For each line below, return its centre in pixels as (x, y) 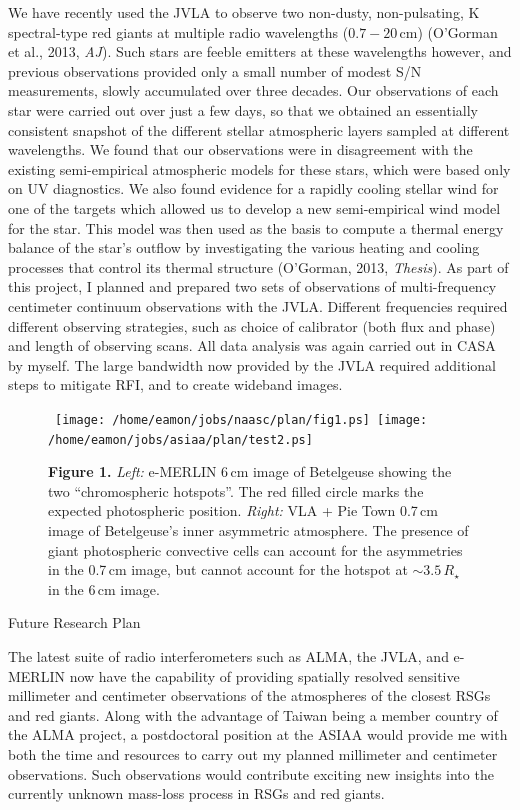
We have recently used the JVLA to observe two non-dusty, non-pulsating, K (244, 12)
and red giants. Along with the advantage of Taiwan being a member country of (253, 714)
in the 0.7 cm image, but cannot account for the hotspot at (228, 569)
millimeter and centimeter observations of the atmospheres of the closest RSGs (249, 695)
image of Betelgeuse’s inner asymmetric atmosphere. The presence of (258, 529)
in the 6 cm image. (104, 588)
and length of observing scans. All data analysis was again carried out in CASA (252, 345)
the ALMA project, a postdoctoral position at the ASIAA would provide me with (258, 734)
